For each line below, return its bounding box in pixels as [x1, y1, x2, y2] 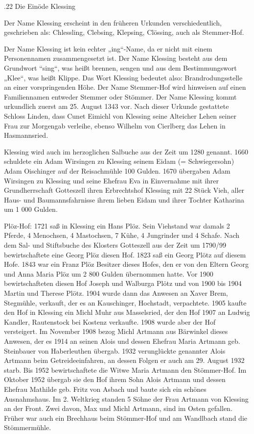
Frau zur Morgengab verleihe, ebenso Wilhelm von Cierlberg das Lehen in [4, 120, 226, 130]
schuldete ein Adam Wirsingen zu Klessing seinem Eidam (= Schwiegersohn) [4, 156, 234, 166]
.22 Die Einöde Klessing [4, 1, 75, 11]
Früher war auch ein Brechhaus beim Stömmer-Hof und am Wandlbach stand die [4, 412, 247, 423]
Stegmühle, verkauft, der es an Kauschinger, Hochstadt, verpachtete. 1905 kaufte [4, 297, 247, 307]
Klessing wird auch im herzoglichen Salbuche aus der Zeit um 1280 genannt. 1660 [4, 146, 248, 156]
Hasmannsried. [4, 130, 48, 140]
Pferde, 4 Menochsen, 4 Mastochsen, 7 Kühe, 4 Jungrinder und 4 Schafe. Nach [4, 230, 240, 240]
